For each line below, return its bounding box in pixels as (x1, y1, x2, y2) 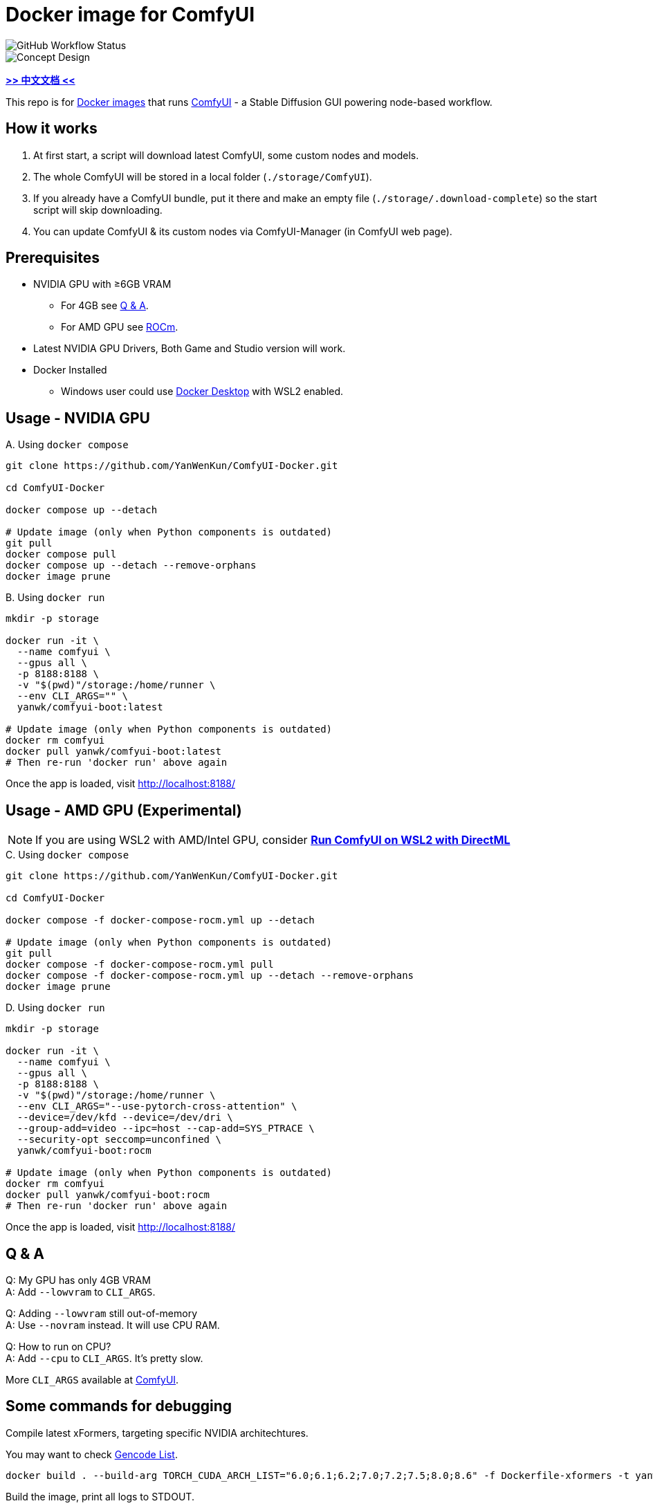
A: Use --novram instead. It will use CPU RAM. (6, 1318, 220, 1331)
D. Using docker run (6, 1002, 105, 1014)
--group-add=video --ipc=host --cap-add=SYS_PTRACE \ (17, 1123, 315, 1134)
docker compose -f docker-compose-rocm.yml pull (6, 959, 274, 971)
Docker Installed (33, 364, 107, 376)
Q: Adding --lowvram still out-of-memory (6, 1307, 198, 1319)
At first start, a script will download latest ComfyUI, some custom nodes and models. (33, 149, 419, 161)
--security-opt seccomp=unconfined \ (17, 1134, 221, 1146)
